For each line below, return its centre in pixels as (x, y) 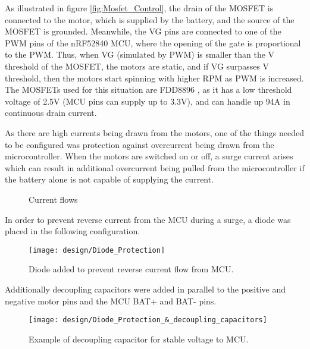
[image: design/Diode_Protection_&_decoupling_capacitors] (148, 320)
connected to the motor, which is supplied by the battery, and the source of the (150, 19)
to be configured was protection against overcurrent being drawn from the (140, 144)
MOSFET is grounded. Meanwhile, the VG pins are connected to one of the (143, 31)
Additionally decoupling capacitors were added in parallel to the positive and (145, 289)
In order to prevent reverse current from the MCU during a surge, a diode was (148, 219)
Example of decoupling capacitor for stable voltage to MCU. (139, 339)
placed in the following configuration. (73, 231)
